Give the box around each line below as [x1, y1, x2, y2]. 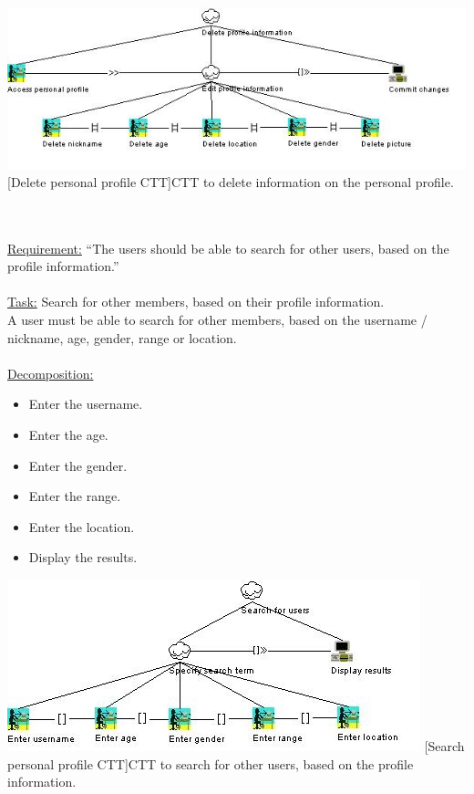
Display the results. [28, 548, 138, 567]
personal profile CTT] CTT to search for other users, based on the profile [7, 754, 414, 773]
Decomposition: [7, 363, 94, 382]
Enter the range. [28, 486, 121, 506]
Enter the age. [28, 425, 108, 444]
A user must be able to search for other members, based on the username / [7, 310, 428, 329]
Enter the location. [28, 517, 135, 536]
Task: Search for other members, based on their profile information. [7, 292, 385, 311]
